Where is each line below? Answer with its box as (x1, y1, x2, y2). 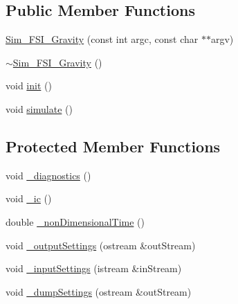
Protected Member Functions (6, 135, 221, 157)
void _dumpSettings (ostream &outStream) (6, 284, 192, 298)
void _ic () (6, 191, 52, 206)
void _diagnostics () (6, 168, 91, 182)
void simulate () (6, 101, 73, 116)
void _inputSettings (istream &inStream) (6, 261, 182, 276)
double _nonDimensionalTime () (6, 214, 145, 229)
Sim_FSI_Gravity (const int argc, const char (6, 32, 199, 46)
